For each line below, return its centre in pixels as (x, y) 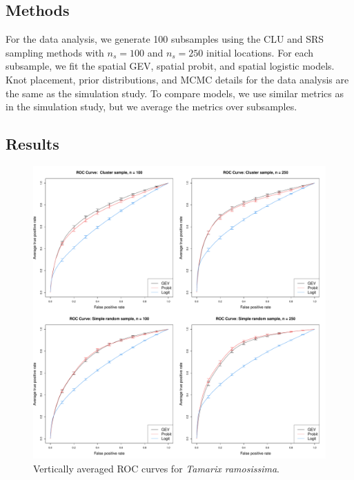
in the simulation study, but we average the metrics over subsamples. (151, 107)
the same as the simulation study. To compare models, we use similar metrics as (175, 93)
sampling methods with (55, 52)
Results (32, 144)
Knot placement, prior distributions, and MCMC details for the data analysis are (177, 79)
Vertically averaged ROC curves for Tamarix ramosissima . (156, 468)
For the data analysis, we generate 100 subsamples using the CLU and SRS (165, 39)
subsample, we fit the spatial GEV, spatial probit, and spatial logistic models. (170, 66)
